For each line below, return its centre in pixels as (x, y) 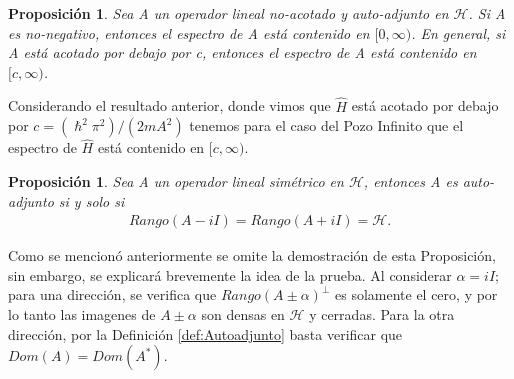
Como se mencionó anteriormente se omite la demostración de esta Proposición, (252, 255)
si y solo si (91, 200)
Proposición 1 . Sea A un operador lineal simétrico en (176, 181)
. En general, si (458, 32)
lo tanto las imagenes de (82, 314)
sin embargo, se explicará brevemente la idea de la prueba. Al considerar (230, 274)
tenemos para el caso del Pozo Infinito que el (326, 125)
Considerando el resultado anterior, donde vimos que (169, 105)
